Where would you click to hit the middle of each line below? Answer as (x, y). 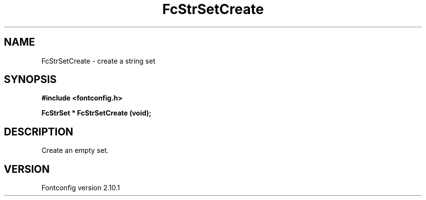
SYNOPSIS (30, 80)
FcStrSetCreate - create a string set (98, 61)
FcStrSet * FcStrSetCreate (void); (97, 113)
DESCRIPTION (39, 132)
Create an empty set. (75, 150)
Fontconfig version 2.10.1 (81, 188)
